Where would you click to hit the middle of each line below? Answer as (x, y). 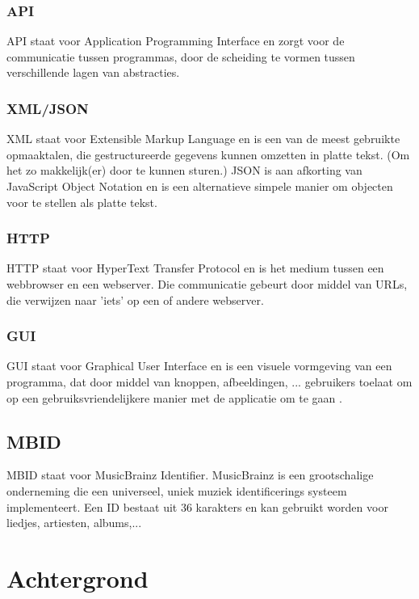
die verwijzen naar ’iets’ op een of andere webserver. (135, 299)
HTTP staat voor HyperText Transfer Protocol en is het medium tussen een (195, 268)
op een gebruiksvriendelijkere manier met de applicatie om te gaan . (174, 397)
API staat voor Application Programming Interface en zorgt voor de (176, 41)
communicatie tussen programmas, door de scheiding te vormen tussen (181, 56)
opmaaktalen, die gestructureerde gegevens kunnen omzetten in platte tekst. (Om (208, 154)
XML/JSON (48, 108)
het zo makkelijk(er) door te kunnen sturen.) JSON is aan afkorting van (184, 170)
